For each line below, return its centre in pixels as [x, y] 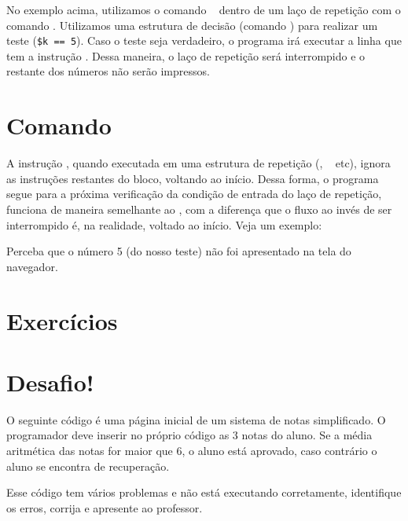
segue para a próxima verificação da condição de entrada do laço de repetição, [194, 194]
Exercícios [62, 320]
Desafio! [50, 382]
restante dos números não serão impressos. [108, 71]
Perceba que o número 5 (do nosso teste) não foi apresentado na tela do [179, 251]
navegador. [32, 266]
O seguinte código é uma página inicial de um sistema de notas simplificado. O [196, 419]
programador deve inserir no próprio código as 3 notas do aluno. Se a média [189, 435]
